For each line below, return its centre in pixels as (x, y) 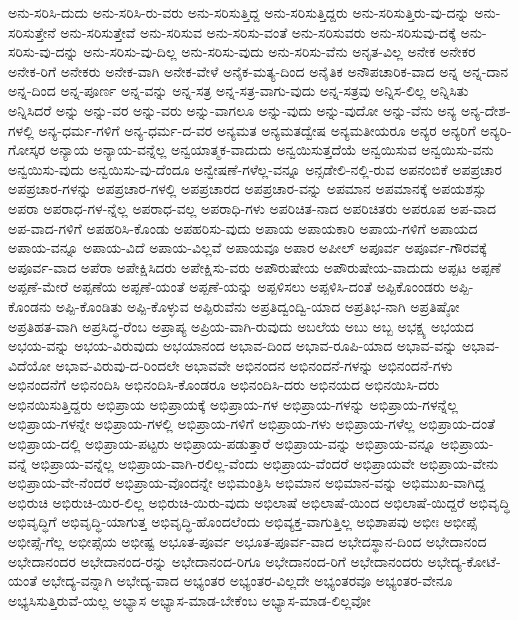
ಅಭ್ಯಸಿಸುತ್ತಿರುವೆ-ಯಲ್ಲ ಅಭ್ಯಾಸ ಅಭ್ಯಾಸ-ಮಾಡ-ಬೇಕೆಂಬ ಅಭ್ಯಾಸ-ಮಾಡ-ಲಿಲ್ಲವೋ (189, 599)
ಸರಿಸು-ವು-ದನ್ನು (43, 51)
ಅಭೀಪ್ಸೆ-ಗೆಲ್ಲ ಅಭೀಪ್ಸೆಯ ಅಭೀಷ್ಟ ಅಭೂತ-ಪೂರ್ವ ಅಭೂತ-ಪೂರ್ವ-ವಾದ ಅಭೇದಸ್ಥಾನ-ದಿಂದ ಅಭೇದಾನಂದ (247, 541)
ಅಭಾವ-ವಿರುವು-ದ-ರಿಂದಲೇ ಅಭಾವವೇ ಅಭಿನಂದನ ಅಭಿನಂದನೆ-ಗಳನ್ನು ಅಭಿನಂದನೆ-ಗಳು (254, 364)
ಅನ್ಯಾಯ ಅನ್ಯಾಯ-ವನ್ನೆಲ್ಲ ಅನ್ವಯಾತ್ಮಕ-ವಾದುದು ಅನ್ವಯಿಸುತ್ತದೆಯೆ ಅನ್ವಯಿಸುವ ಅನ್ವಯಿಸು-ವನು (271, 149)
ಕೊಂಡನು (30, 305)
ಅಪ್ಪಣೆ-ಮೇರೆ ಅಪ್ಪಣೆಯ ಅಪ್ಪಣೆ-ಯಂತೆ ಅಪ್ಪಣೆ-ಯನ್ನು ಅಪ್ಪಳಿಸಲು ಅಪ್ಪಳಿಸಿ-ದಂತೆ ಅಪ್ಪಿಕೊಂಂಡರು (226, 286)
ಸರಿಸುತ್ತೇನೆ (32, 31)
